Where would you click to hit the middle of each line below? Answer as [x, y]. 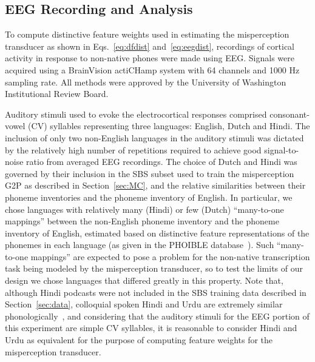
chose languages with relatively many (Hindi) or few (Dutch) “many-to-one [144, 209]
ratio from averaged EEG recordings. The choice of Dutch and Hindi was [162, 162]
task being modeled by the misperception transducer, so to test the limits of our [154, 268]
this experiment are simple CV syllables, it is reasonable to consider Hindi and [151, 328]
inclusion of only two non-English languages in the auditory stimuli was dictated [154, 137]
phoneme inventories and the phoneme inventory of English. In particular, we [149, 197]
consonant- [290, 114]
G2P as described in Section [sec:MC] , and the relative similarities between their [155, 185]
